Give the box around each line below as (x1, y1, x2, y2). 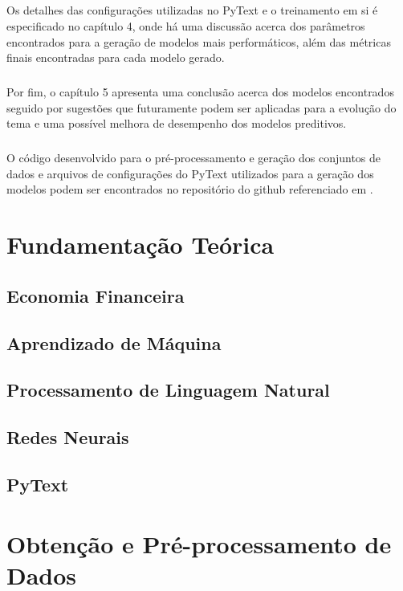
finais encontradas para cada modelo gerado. (6, 49, 225, 66)
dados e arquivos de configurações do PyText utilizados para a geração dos (6, 165, 374, 181)
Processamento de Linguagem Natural (6, 377, 330, 402)
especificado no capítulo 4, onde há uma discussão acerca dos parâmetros (6, 17, 365, 34)
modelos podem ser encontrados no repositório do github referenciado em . (6, 181, 373, 198)
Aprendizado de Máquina (6, 330, 222, 355)
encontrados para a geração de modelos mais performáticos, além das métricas (6, 33, 391, 50)
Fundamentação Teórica (6, 228, 275, 261)
